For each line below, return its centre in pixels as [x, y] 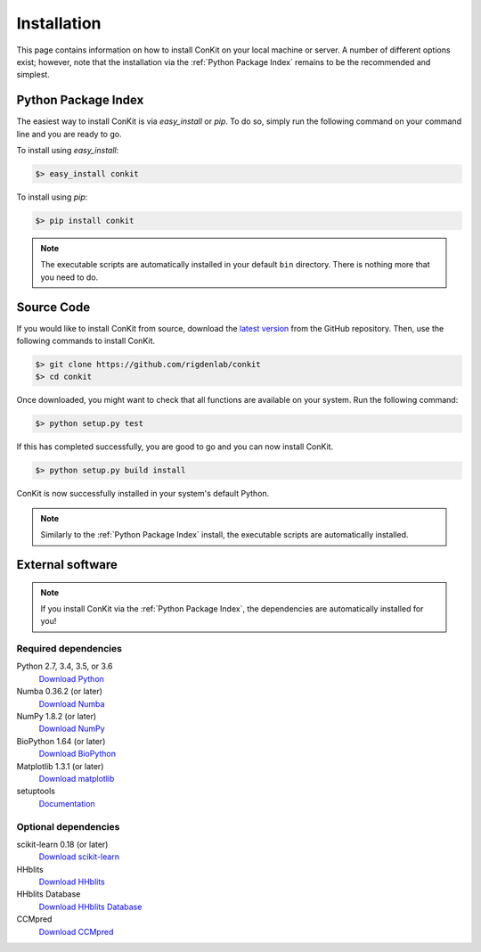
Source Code [53, 307]
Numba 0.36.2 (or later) [59, 692]
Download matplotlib [77, 778]
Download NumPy [72, 729]
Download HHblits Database [90, 907]
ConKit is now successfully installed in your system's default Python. [143, 494]
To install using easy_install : [68, 151]
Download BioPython [77, 754]
